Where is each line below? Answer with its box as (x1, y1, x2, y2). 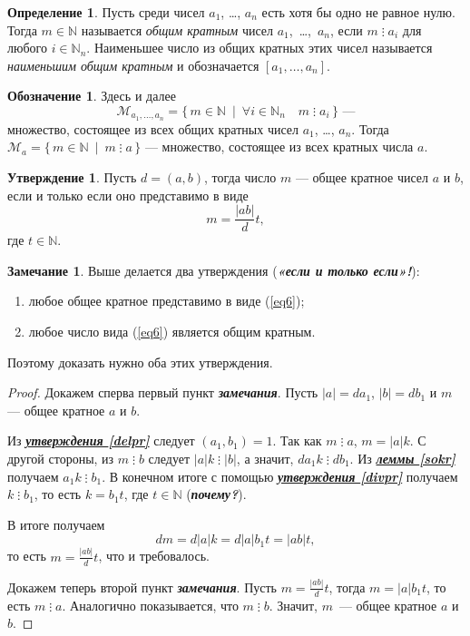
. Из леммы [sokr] (349, 449, 455, 468)
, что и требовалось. (98, 546, 210, 565)
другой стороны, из (7, 449, 114, 468)
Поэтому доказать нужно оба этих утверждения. (7, 352, 273, 371)
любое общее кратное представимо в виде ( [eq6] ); (28, 291, 305, 310)
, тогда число (204, 168, 277, 187)
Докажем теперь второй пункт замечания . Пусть (7, 577, 277, 596)
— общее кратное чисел (295, 168, 429, 187)
